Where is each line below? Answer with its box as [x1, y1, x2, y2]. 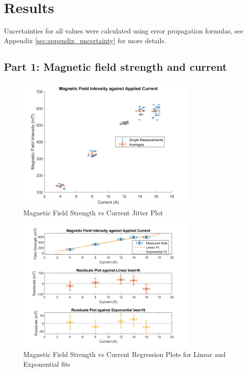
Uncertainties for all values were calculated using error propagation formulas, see [4, 26, 244, 36]
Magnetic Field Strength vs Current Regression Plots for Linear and [23, 349, 226, 359]
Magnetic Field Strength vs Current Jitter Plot [23, 207, 163, 217]
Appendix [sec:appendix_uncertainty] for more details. [4, 35, 166, 45]
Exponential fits [23, 358, 71, 369]
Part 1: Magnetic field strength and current [4, 59, 227, 74]
